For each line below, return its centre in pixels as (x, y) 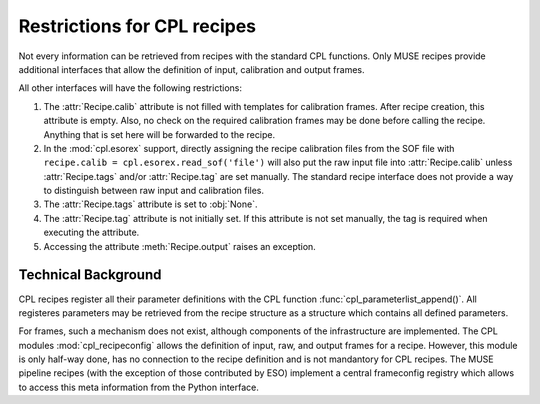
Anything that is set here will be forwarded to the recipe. (159, 134)
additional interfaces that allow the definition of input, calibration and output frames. (191, 69)
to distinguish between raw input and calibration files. (154, 191)
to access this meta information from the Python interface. (139, 387)
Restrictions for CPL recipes (137, 26)
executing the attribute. (91, 232)
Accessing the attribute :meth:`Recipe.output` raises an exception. (180, 246)
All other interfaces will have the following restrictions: (130, 88)
